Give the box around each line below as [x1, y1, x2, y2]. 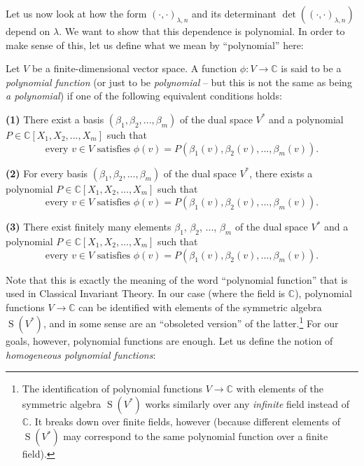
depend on [6, 24, 50, 38]
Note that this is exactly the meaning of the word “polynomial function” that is [6, 272, 348, 287]
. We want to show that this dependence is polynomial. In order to [59, 24, 345, 38]
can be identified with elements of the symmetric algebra [78, 299, 322, 314]
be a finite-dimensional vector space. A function [31, 61, 237, 76]
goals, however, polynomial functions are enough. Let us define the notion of [6, 333, 333, 348]
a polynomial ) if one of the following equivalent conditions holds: [6, 88, 282, 103]
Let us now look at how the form [6, 6, 147, 20]
